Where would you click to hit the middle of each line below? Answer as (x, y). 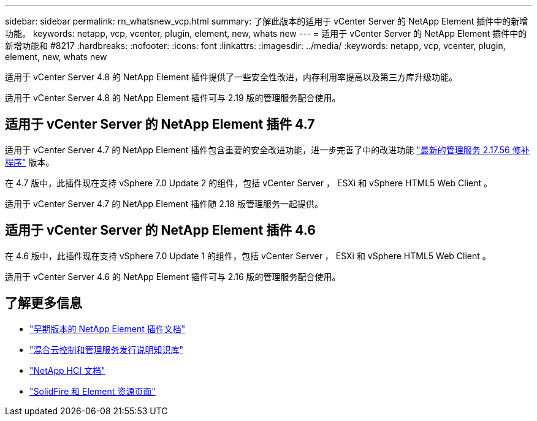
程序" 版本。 (30, 162)
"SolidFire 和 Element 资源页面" (93, 391)
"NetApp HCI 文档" (67, 370)
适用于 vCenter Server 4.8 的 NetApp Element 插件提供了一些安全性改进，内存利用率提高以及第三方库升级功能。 (231, 77)
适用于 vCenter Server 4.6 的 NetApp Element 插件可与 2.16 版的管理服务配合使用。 (173, 276)
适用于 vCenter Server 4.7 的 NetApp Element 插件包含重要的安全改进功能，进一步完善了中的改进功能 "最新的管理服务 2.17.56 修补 (267, 150)
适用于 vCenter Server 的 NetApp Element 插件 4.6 (160, 230)
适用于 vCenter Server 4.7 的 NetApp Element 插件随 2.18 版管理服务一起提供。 (164, 203)
